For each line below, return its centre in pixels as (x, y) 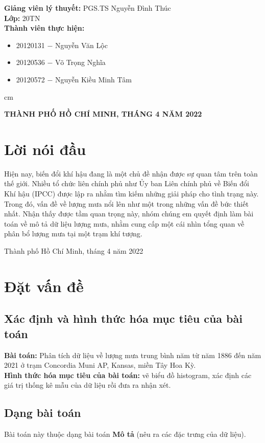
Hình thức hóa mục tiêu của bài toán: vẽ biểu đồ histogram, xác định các (128, 375)
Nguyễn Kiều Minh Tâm (93, 79)
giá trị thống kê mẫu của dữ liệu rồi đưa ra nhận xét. (88, 385)
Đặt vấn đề (44, 286)
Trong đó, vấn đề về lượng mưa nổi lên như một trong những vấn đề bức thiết (126, 203)
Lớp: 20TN (22, 18)
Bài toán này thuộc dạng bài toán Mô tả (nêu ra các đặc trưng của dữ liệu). (125, 434)
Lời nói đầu (45, 149)
